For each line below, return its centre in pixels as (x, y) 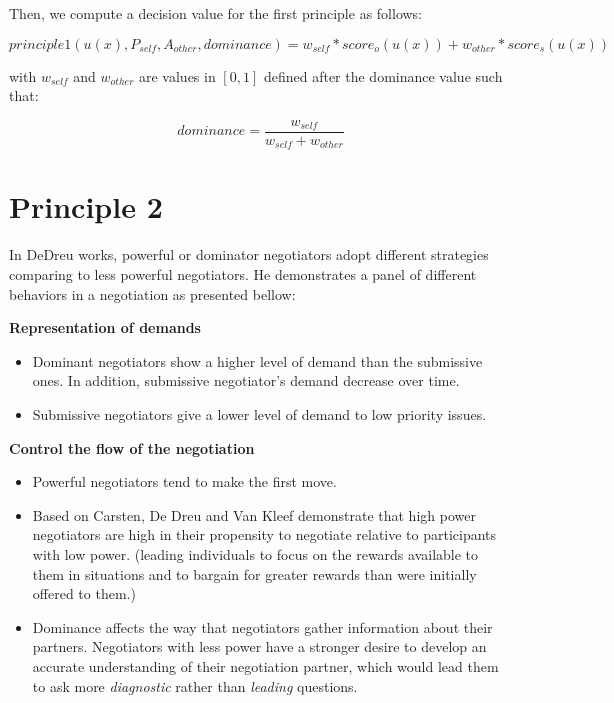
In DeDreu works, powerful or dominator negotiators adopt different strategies (249, 254)
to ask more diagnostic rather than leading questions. (195, 685)
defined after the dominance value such (383, 75)
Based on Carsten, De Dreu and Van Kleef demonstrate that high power (254, 514)
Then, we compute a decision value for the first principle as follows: (216, 13)
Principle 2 (86, 206)
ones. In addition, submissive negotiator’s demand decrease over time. (246, 380)
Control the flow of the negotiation (132, 447)
